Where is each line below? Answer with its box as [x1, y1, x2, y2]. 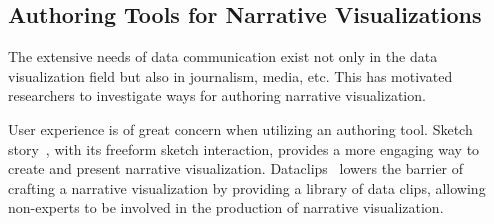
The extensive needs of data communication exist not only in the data [8, 46, 438, 67]
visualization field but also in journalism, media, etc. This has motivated [8, 65, 453, 86]
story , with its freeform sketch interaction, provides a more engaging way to [8, 138, 480, 159]
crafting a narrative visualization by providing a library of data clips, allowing [8, 177, 486, 198]
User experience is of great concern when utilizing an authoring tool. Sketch [8, 118, 473, 139]
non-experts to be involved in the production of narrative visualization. [8, 197, 444, 218]
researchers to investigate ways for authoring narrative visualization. [8, 85, 426, 106]
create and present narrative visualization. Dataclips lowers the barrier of [8, 158, 464, 179]
